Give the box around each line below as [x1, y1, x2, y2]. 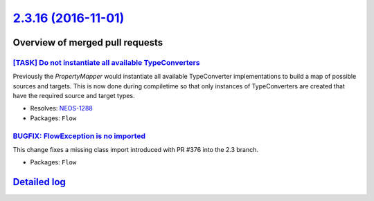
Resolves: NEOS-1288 [30, 104, 93, 113]
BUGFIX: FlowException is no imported [12, 131, 145, 141]
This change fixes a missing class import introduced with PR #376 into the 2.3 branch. [12, 146, 259, 154]
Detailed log [12, 176, 66, 188]
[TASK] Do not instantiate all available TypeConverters [12, 57, 200, 67]
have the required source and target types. [12, 92, 135, 100]
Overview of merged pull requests [12, 37, 163, 48]
